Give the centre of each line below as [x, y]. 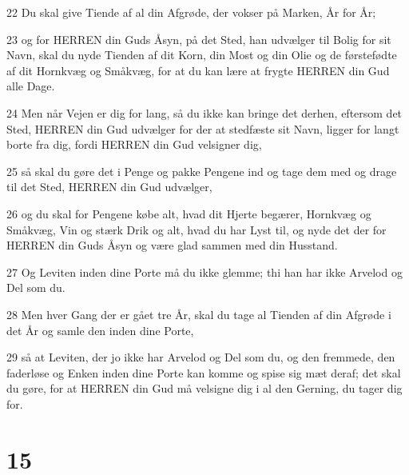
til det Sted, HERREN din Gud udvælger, [109, 187]
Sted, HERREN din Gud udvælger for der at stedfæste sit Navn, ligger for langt [203, 128]
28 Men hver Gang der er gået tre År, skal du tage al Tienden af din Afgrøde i [199, 314]
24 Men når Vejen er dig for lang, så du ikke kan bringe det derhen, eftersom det [204, 112]
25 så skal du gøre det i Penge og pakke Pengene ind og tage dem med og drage [202, 171]
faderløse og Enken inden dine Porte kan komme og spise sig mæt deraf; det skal [204, 372]
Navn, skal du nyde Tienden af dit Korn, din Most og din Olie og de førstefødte [202, 55]
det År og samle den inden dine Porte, [100, 330]
